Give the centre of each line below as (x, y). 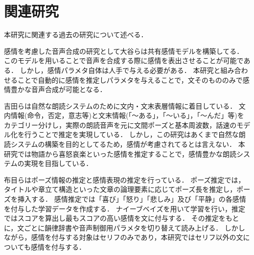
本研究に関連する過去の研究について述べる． (76, 35)
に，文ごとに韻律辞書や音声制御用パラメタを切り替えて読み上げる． (113, 227)
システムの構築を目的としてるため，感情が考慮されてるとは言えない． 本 (128, 144)
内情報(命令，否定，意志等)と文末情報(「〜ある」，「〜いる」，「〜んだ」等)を (124, 115)
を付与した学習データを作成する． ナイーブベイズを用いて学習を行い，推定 (125, 208)
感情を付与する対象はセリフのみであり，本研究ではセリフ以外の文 (137, 237)
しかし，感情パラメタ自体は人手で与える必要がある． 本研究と (120, 70)
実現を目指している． (58, 163)
